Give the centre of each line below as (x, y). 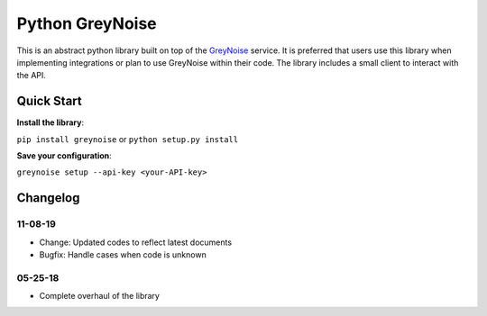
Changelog (48, 198)
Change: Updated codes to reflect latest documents (136, 242)
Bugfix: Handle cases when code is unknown (123, 254)
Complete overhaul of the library (99, 296)
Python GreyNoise (87, 23)
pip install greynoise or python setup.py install (128, 139)
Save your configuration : (64, 156)
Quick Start (49, 101)
